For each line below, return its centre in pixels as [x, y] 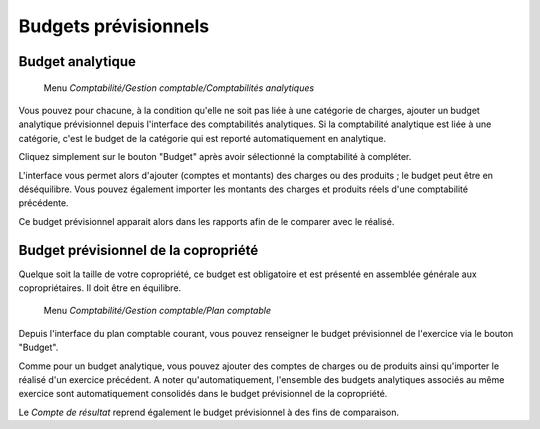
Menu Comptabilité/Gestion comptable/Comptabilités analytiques [179, 87]
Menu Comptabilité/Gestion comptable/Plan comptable [157, 311]
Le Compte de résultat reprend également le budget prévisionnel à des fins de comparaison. [209, 412]
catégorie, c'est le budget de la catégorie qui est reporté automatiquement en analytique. [202, 138]
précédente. [43, 203]
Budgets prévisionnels [114, 26]
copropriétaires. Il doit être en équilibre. [100, 287]
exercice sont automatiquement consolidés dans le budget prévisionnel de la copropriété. [203, 394]
